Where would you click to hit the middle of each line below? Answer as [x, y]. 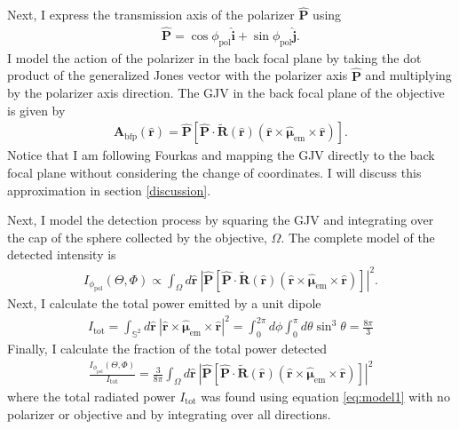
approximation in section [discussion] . [109, 190]
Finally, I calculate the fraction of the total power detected [167, 348]
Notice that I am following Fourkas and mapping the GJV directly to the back [221, 155]
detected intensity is [62, 254]
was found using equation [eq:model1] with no [325, 397]
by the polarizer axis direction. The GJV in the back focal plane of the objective [226, 93]
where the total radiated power [91, 397]
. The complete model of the [358, 237]
